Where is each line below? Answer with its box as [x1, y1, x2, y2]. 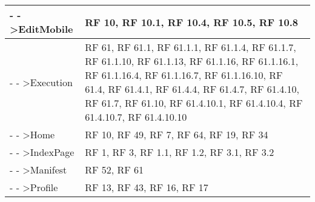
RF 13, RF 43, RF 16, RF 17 [85, 180, 208, 194]
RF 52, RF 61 [85, 163, 144, 177]
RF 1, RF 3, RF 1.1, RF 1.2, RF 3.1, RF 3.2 [85, 145, 274, 159]
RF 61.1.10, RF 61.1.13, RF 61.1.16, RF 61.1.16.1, [85, 54, 299, 68]
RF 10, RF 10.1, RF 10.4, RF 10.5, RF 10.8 [85, 15, 298, 29]
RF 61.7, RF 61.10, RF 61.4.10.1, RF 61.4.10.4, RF [85, 96, 303, 110]
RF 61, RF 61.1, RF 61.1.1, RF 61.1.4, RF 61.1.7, [85, 40, 296, 54]
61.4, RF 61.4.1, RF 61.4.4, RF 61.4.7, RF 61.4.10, [85, 82, 300, 96]
